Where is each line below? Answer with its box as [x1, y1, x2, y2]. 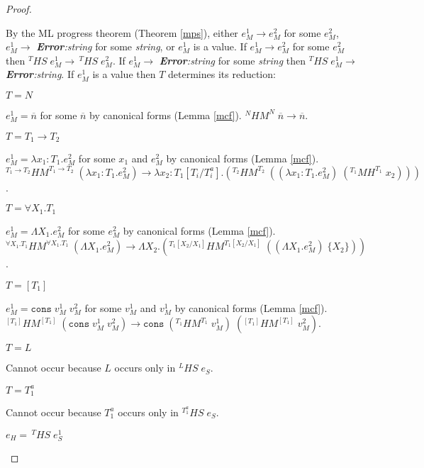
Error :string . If [6, 67, 74, 82]
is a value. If [193, 39, 247, 54]
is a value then [92, 67, 156, 82]
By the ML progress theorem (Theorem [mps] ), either [6, 25, 238, 40]
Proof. [6, 1, 32, 16]
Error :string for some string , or [36, 39, 175, 54]
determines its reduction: [168, 67, 276, 82]
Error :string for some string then [159, 52, 306, 67]
